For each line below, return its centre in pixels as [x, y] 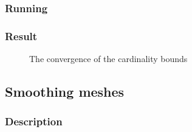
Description [34, 121]
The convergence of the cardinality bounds [108, 59]
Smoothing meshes [65, 92]
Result [21, 36]
